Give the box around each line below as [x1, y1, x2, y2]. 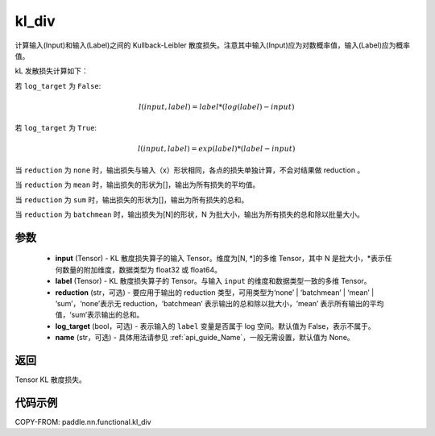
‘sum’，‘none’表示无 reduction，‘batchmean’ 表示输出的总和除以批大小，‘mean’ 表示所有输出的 [55, 299, 370, 309]
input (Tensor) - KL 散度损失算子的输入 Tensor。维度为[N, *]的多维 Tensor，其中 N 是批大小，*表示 [55, 254, 386, 264]
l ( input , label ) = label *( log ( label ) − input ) [138, 102, 295, 111]
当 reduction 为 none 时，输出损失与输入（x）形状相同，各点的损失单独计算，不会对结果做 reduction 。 [14, 165, 365, 175]
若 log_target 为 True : [14, 123, 97, 133]
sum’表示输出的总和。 [71, 310, 144, 320]
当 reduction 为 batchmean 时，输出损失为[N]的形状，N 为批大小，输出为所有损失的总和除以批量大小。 [14, 210, 364, 219]
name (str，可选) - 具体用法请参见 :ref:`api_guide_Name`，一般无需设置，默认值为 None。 [55, 333, 354, 343]
